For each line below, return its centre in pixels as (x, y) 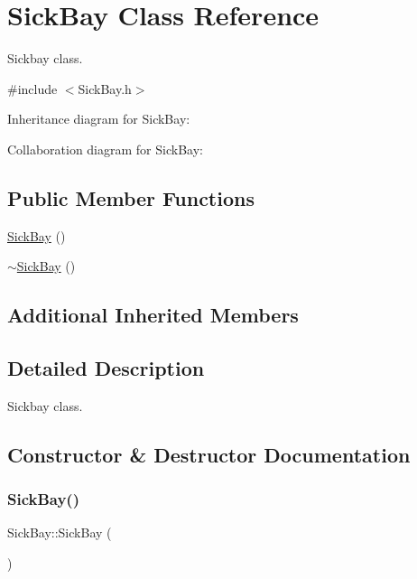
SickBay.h (105, 88)
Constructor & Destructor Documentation (209, 454)
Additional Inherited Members (153, 315)
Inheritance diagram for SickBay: (99, 119)
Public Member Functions (131, 197)
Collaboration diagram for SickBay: (105, 149)
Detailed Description (106, 368)
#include (32, 88)
